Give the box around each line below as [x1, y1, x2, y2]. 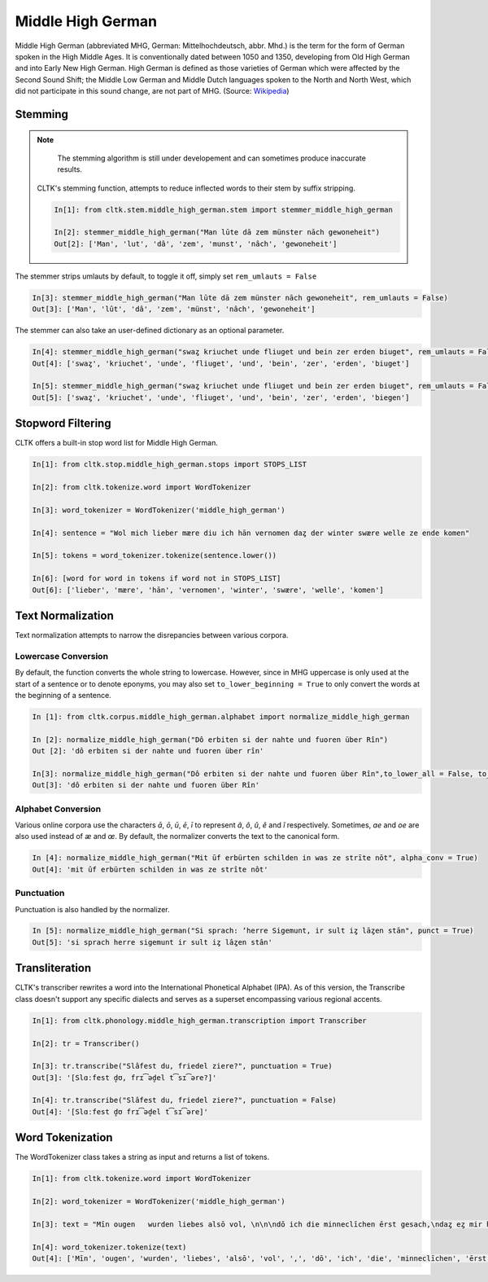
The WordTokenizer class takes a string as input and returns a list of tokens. [15, 1152, 270, 1162]
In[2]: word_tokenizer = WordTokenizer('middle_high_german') [32, 1197, 285, 1206]
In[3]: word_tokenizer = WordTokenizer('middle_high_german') [32, 505, 285, 515]
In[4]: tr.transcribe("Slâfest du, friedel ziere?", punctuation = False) [32, 1095, 338, 1105]
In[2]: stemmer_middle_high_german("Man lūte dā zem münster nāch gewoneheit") [54, 228, 381, 237]
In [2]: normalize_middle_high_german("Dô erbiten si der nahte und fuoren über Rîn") [32, 735, 389, 744]
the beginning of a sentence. [15, 690, 111, 700]
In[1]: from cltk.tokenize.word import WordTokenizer [32, 1174, 251, 1183]
